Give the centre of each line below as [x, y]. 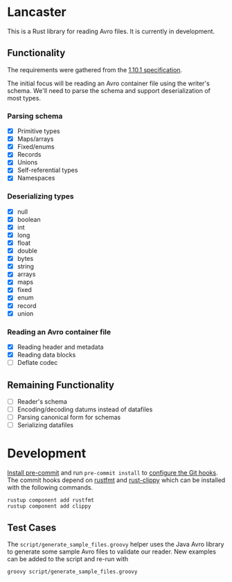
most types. [24, 98]
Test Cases [32, 528]
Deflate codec [37, 363]
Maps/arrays [35, 139]
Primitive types [38, 131]
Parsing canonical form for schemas [69, 418]
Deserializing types [41, 196]
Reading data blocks [46, 355]
